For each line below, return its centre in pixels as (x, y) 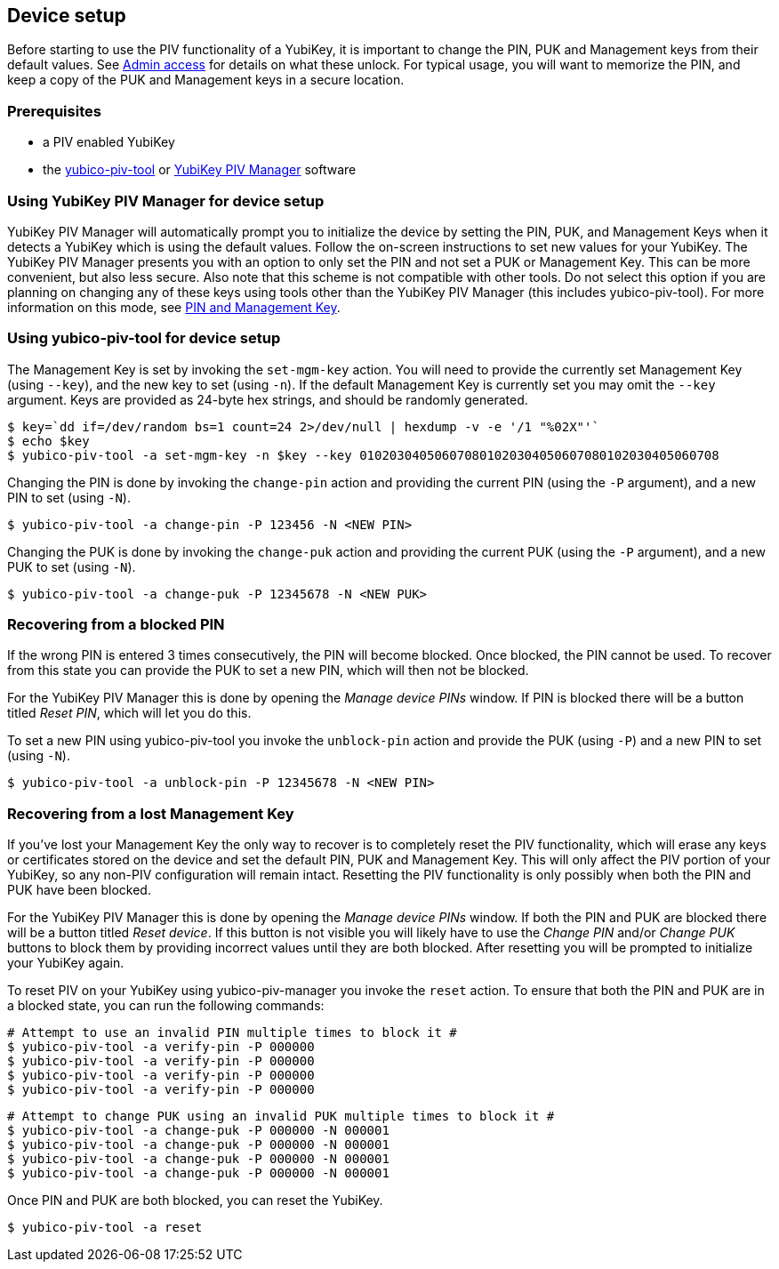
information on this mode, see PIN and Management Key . (174, 307)
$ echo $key (48, 441)
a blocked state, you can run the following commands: (166, 1006)
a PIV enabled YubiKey (109, 142)
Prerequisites (54, 111)
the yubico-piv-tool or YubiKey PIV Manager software (200, 170)
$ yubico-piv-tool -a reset (105, 1228)
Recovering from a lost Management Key (151, 813)
